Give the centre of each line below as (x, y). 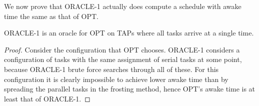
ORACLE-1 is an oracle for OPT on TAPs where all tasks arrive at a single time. (129, 33)
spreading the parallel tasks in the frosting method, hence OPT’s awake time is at (130, 89)
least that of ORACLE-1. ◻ (47, 98)
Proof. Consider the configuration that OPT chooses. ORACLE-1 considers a (122, 49)
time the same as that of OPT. (51, 16)
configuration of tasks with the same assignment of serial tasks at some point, (123, 59)
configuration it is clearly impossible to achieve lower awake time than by (116, 79)
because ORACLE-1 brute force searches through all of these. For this (111, 69)
